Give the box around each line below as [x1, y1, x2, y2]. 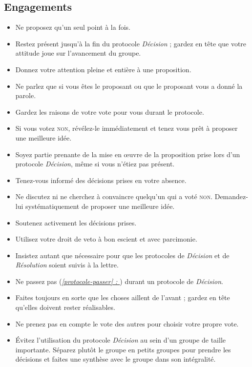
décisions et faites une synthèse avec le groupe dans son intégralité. [15, 354, 216, 364]
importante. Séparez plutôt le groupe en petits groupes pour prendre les [15, 344, 231, 354]
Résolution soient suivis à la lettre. [15, 260, 119, 270]
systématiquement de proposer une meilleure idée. [25, 201, 175, 211]
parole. [15, 90, 36, 101]
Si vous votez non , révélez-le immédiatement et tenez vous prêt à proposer [15, 123, 238, 133]
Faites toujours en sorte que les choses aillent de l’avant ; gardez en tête [15, 292, 230, 303]
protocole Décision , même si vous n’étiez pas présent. [15, 159, 175, 169]
